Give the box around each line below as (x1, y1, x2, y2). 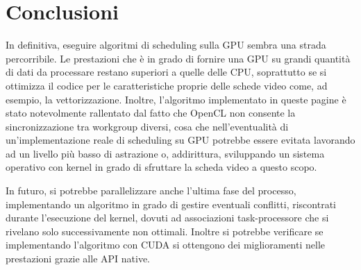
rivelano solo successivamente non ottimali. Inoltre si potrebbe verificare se (6, 223, 324, 238)
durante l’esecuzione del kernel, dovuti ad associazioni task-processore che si (6, 210, 329, 225)
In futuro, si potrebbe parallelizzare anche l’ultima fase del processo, (6, 183, 296, 198)
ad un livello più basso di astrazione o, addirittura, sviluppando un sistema (6, 146, 325, 160)
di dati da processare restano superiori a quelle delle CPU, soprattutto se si (6, 65, 327, 79)
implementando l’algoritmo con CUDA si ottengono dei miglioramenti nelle (6, 237, 326, 252)
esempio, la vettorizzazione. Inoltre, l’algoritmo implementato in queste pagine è (6, 92, 346, 106)
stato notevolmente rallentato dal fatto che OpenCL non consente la (6, 106, 296, 120)
